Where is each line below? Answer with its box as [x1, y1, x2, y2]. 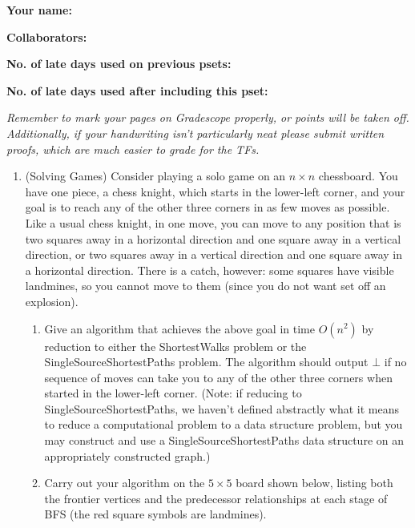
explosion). [25, 292, 79, 309]
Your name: [6, 2, 72, 18]
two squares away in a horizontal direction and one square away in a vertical [25, 230, 401, 247]
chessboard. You [318, 167, 398, 184]
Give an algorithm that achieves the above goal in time [44, 320, 315, 337]
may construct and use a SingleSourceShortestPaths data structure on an [44, 432, 404, 449]
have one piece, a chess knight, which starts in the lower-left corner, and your [25, 183, 405, 200]
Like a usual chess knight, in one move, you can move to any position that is [25, 214, 401, 231]
